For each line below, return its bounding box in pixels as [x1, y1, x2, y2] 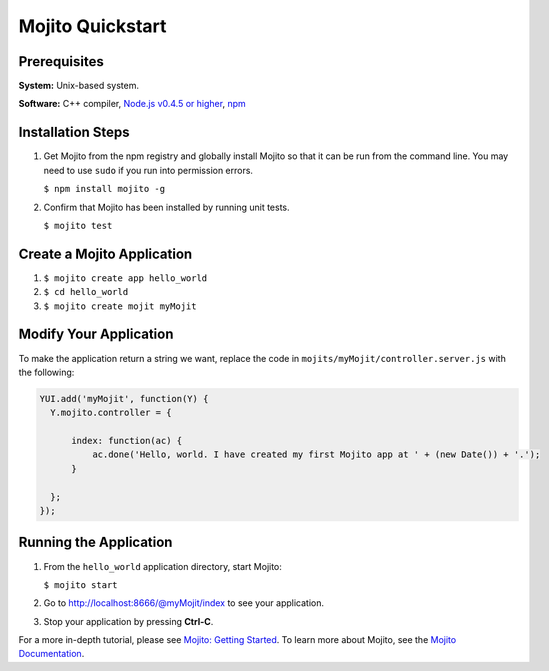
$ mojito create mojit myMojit [43, 300, 197, 312]
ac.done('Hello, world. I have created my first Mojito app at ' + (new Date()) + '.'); [91, 449, 541, 460]
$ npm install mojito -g [43, 183, 165, 195]
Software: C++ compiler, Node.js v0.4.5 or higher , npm [18, 98, 246, 110]
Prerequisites [18, 53, 104, 70]
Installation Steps [18, 124, 130, 141]
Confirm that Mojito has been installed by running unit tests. [43, 201, 290, 213]
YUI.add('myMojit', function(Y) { [39, 393, 209, 404]
